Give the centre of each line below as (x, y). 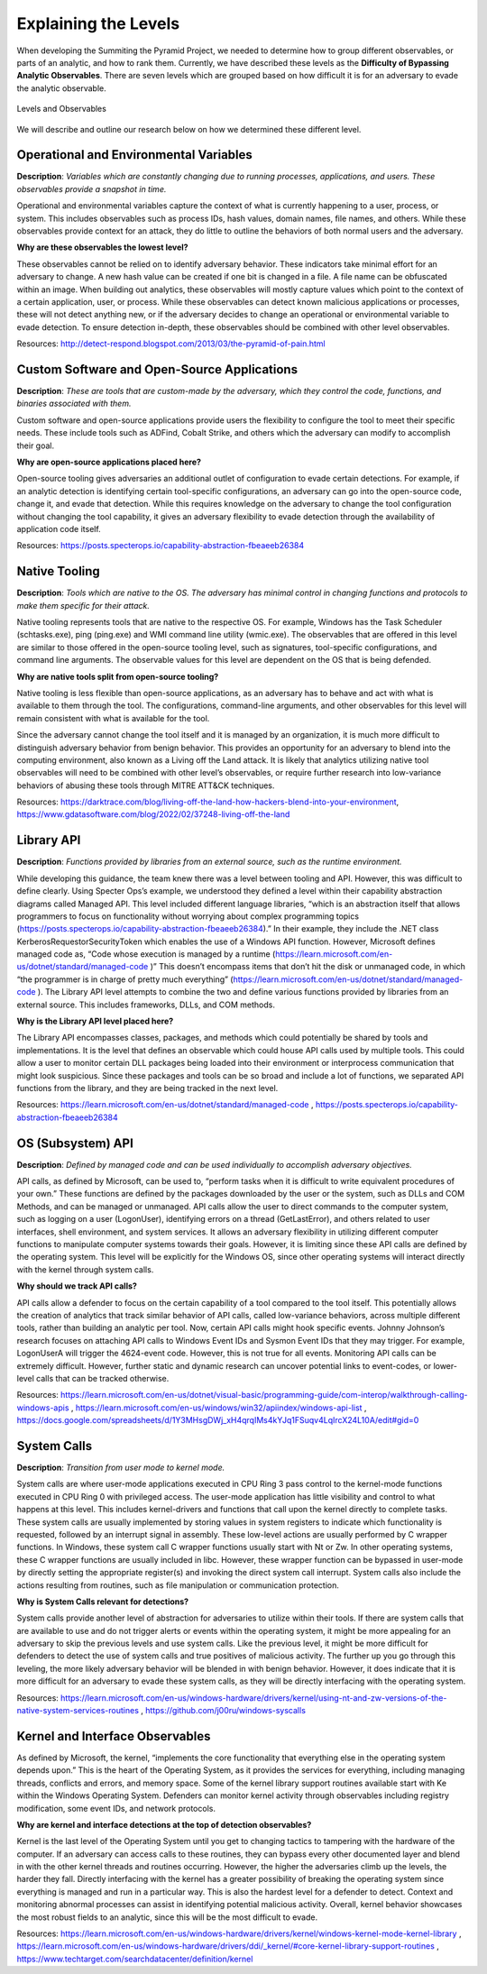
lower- (445, 1365)
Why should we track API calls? (77, 1286)
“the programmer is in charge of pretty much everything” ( (125, 979)
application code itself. (59, 528)
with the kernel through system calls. (85, 1269)
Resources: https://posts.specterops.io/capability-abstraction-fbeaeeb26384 (161, 546)
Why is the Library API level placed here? (95, 1021)
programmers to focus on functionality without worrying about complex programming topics (188, 916)
